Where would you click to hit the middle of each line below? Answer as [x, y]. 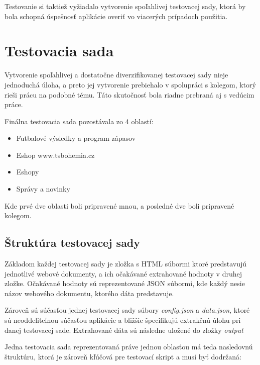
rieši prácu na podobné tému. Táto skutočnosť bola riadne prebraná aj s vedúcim [129, 94]
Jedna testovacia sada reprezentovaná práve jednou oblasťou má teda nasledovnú [129, 347]
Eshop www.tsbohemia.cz [55, 155]
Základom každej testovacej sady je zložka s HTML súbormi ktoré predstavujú [126, 264]
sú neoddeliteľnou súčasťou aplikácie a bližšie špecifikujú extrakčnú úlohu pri [123, 320]
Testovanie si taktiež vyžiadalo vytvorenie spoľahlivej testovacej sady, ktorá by [125, 6]
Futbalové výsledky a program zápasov [76, 138]
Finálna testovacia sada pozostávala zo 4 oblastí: [79, 121]
